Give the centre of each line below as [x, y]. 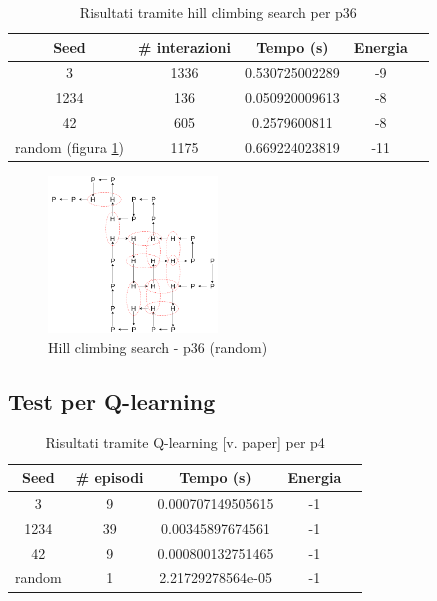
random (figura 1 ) [69, 146]
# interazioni [184, 46]
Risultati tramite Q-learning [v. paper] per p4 [185, 442]
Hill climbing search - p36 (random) [158, 346]
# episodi [109, 477]
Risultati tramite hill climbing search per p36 [218, 12]
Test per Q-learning [112, 400]
